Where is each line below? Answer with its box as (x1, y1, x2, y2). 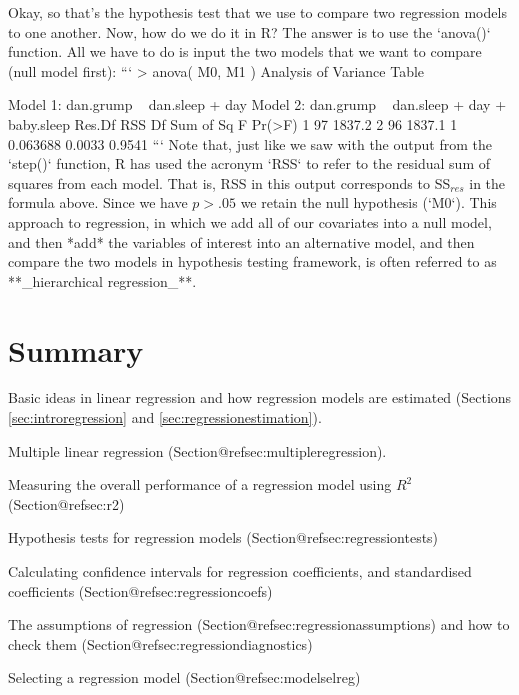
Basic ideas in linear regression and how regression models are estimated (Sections (8, 387, 512, 408)
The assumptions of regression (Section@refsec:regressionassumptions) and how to (8, 614, 510, 635)
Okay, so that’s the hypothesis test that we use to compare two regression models (8, 2, 507, 22)
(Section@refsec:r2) (8, 493, 125, 514)
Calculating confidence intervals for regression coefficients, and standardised (8, 561, 472, 581)
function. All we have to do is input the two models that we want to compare (8, 41, 482, 62)
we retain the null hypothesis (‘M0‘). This (240, 192, 497, 213)
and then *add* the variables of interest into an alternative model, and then (8, 231, 475, 252)
